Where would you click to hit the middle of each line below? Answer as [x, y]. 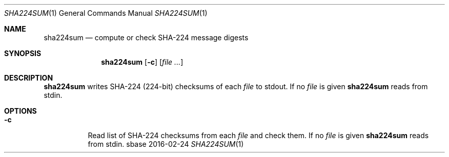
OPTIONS [21, 111]
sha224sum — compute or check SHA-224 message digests [146, 37]
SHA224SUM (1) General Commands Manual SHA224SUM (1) [106, 13]
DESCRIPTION [29, 78]
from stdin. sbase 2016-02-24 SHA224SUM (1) [166, 144]
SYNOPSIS [23, 53]
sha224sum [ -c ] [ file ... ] [142, 62]
